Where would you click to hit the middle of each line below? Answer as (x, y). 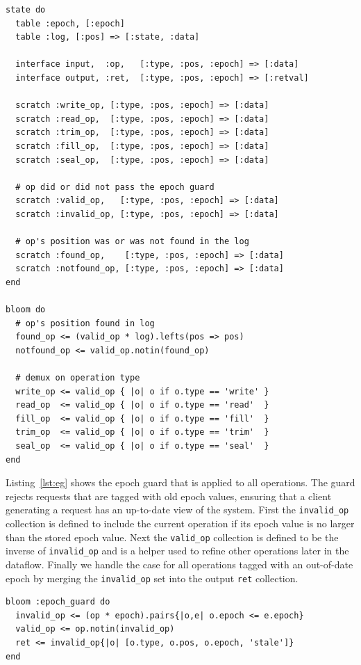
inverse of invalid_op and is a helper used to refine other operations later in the (177, 551)
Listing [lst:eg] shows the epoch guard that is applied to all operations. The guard (180, 482)
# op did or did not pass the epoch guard (115, 187)
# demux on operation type (78, 378)
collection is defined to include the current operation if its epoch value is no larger (180, 523)
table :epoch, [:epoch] (70, 23)
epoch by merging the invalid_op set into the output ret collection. (152, 578)
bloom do (26, 310)
